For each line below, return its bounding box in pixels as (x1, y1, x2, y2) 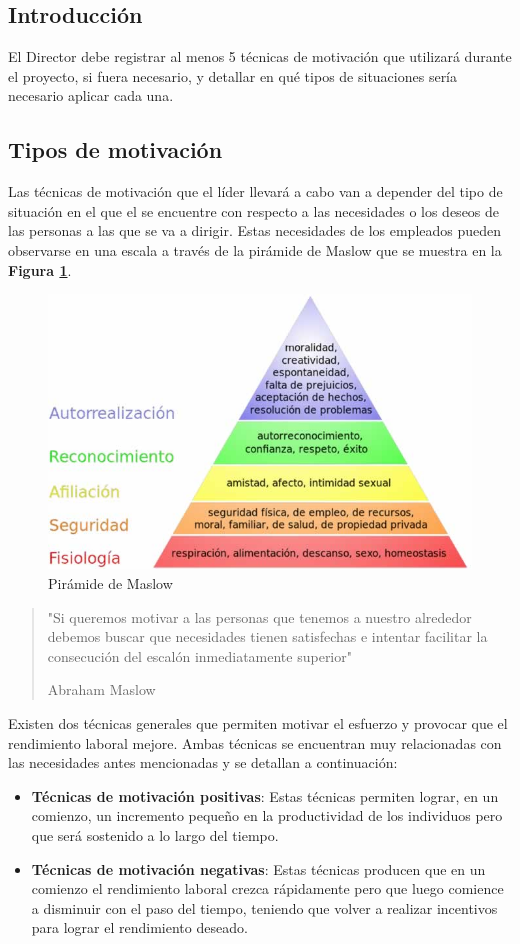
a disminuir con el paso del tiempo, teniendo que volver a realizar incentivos (31, 897, 498, 918)
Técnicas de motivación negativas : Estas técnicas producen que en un (31, 858, 486, 879)
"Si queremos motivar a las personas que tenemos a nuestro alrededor (47, 606, 472, 627)
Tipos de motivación (8, 134, 223, 165)
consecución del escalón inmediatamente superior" (47, 645, 352, 666)
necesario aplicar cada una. (8, 85, 174, 106)
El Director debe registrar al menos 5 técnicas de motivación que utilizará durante (8, 46, 512, 67)
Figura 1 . (8, 259, 72, 280)
